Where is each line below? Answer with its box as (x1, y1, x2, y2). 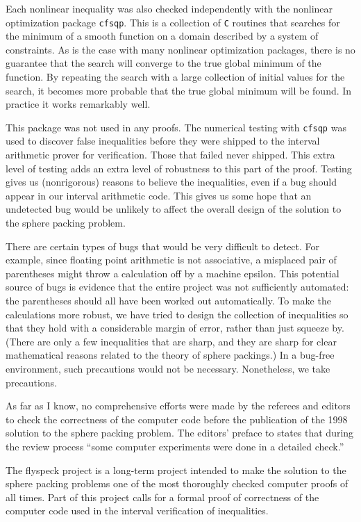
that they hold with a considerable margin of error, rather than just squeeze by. (6, 320, 344, 335)
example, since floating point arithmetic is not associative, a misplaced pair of (6, 252, 337, 267)
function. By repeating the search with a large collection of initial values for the (6, 70, 345, 84)
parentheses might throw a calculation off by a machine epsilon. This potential (6, 266, 339, 280)
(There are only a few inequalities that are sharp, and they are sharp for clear (6, 334, 337, 348)
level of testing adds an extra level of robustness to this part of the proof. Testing (6, 161, 352, 175)
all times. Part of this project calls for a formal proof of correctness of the (6, 489, 319, 504)
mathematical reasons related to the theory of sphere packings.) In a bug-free (6, 348, 335, 362)
